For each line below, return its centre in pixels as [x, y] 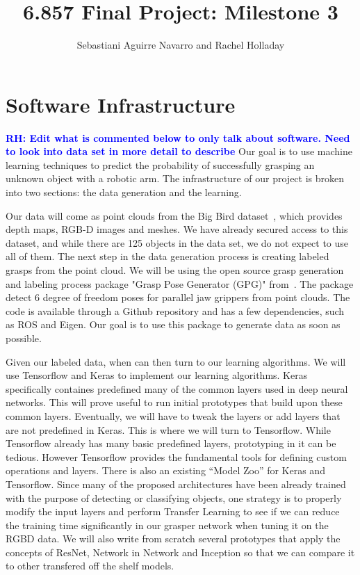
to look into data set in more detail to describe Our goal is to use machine [179, 151]
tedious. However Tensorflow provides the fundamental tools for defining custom [176, 456]
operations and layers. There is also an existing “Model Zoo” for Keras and [165, 470]
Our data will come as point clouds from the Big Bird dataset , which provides [174, 215]
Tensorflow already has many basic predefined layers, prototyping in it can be [171, 443]
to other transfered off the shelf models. [90, 566]
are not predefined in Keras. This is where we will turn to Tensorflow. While [168, 429]
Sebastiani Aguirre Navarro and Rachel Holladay [181, 45]
